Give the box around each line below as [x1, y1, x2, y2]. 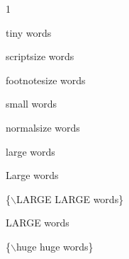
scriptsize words [6, 49, 74, 64]
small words [6, 96, 57, 111]
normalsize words [6, 120, 80, 134]
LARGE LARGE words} [16, 191, 124, 206]
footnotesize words [6, 72, 86, 87]
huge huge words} [16, 238, 94, 253]
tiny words [6, 25, 52, 40]
